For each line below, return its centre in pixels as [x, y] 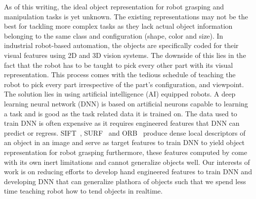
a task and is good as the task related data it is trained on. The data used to [121, 113]
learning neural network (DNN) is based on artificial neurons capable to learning [126, 103]
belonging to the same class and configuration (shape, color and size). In [114, 35]
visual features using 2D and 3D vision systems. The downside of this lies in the [125, 55]
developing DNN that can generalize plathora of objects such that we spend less [125, 181]
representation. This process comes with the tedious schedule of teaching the [120, 75]
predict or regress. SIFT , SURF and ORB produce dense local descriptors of [125, 132]
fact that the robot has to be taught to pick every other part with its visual [119, 65]
